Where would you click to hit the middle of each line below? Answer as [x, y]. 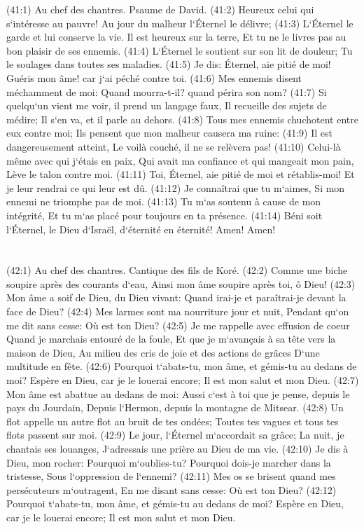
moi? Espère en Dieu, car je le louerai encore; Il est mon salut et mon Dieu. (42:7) [183, 380]
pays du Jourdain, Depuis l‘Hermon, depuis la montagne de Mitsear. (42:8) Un [175, 407]
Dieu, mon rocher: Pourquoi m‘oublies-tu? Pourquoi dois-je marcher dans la [169, 462]
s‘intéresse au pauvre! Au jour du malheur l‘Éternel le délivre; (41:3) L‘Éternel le [180, 23]
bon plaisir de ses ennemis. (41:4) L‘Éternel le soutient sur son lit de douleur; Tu [180, 50]
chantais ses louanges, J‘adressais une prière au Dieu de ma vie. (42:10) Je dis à [177, 448]
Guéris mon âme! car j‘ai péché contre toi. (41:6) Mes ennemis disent [154, 77]
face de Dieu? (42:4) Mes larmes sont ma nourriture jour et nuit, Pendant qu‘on [178, 311]
